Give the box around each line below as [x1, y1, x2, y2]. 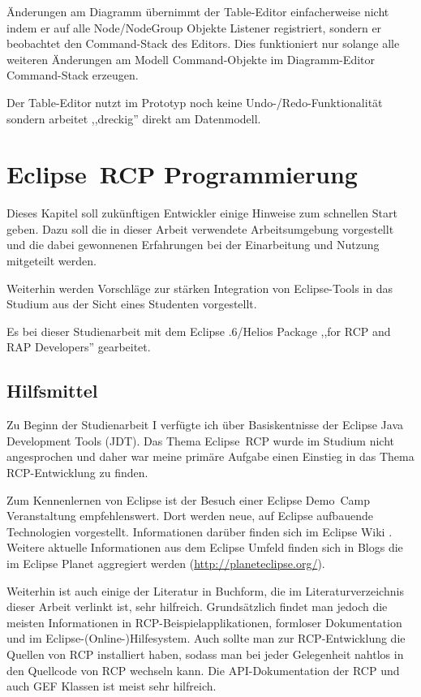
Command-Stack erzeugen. [6, 67, 139, 84]
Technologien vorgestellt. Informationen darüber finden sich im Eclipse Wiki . [6, 523, 393, 540]
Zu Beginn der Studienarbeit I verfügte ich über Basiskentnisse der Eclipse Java [6, 416, 404, 433]
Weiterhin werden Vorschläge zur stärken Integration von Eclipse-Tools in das [6, 279, 393, 296]
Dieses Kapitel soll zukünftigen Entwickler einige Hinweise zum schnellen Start [6, 204, 397, 222]
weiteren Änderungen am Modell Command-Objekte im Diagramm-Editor [6, 50, 376, 67]
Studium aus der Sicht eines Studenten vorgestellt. [6, 295, 257, 312]
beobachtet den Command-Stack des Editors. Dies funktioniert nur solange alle [6, 35, 400, 52]
